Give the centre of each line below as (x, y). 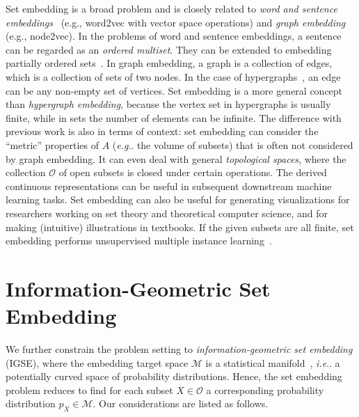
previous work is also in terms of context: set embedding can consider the (162, 131)
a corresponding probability (265, 390)
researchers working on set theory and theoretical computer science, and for (167, 213)
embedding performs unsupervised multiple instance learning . (139, 241)
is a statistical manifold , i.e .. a (273, 362)
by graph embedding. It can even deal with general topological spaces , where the (176, 158)
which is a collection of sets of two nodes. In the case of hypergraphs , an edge (173, 76)
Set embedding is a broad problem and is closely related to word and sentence (171, 8)
